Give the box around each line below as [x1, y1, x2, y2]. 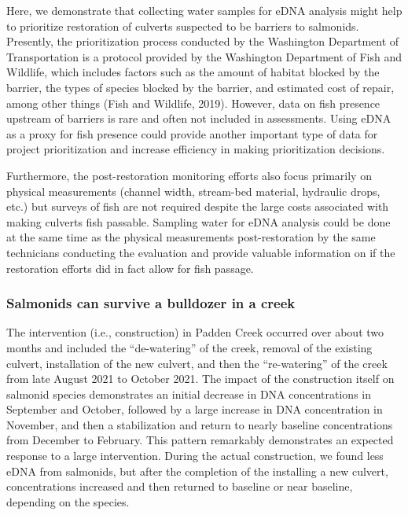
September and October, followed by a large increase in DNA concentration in [6, 401, 383, 418]
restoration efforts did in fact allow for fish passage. [6, 259, 254, 276]
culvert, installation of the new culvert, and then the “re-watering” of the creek [6, 355, 388, 371]
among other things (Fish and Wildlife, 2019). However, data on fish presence [6, 94, 380, 111]
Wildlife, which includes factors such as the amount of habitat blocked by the [6, 64, 380, 80]
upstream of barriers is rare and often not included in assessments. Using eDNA [6, 110, 391, 127]
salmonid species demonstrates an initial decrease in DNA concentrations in [6, 385, 371, 402]
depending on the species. [6, 493, 130, 509]
